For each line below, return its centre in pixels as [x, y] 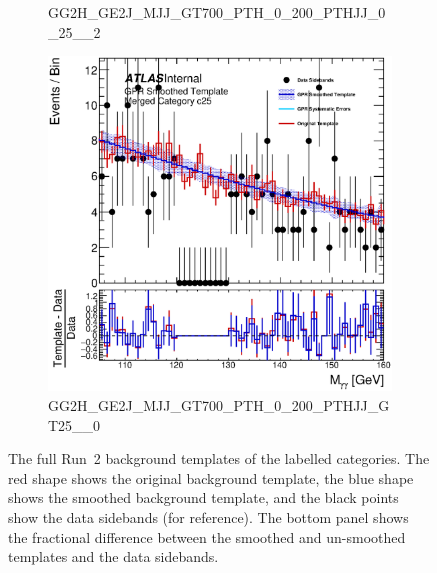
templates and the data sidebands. [113, 556]
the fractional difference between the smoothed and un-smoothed [207, 536]
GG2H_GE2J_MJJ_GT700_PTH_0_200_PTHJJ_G [219, 405]
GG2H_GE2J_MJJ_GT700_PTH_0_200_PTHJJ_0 [217, 12]
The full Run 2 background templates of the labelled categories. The [219, 458]
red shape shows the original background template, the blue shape [211, 477]
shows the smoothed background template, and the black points [203, 497]
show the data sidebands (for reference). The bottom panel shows [208, 517]
